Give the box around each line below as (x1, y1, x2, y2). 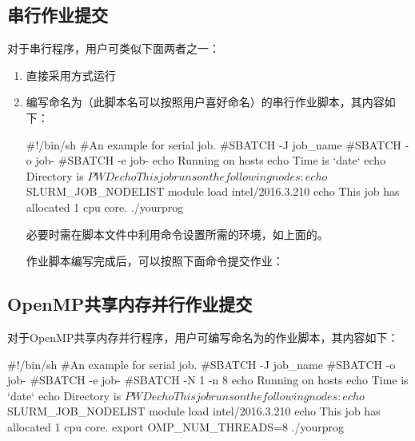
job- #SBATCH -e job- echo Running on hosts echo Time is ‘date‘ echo (35, 152, 386, 169)
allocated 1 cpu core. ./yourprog (26, 198, 184, 215)
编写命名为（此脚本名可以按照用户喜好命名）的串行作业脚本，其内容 (26, 93, 385, 110)
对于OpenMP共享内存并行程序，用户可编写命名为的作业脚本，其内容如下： (7, 328, 399, 345)
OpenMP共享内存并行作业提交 (7, 292, 253, 316)
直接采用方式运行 (26, 66, 116, 83)
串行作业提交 (7, 2, 108, 27)
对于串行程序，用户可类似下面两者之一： (7, 40, 220, 57)
